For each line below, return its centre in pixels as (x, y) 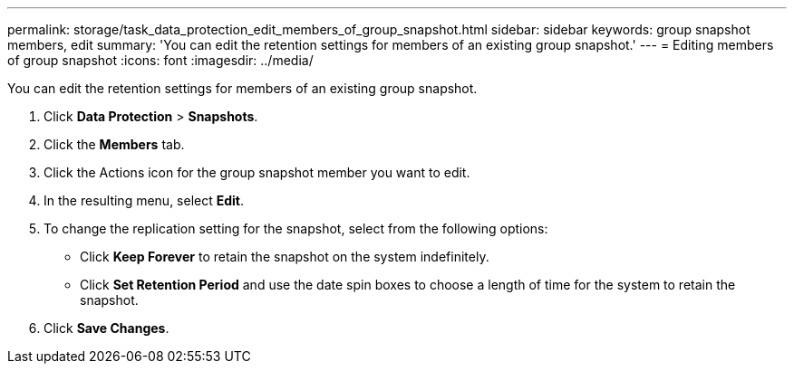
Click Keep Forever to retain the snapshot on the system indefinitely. (285, 257)
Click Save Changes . (107, 328)
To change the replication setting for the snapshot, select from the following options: (296, 228)
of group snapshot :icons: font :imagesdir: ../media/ (160, 60)
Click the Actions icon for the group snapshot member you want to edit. (257, 172)
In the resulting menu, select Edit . (144, 200)
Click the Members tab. (114, 144)
